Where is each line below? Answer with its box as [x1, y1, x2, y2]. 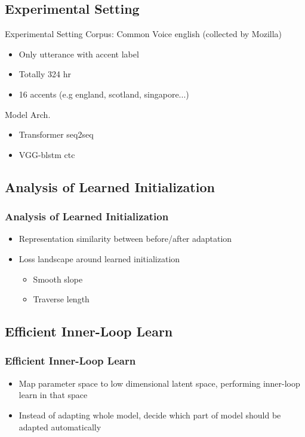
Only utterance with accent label [19, 47, 139, 60]
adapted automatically [19, 420, 101, 433]
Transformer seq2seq [19, 128, 94, 141]
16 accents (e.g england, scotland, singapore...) [19, 87, 189, 100]
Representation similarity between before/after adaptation [19, 232, 232, 245]
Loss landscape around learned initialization [19, 252, 180, 265]
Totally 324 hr [19, 68, 71, 80]
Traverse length [33, 293, 90, 305]
